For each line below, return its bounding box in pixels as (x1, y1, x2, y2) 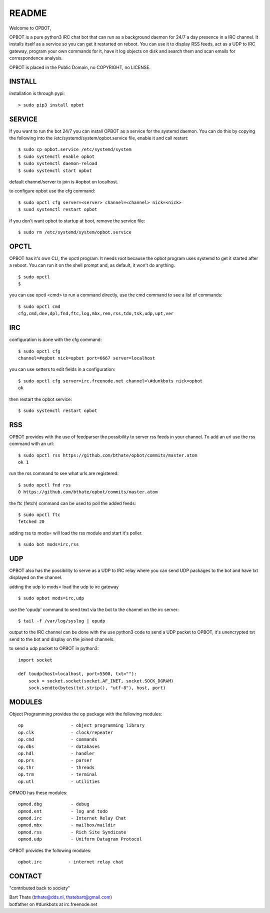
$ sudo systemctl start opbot (18, 167, 92, 173)
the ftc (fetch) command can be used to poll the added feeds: (9, 500, 136, 506)
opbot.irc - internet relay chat (18, 859, 124, 865)
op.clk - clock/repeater (18, 729, 113, 735)
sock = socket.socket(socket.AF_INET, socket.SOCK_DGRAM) (28, 678, 174, 683)
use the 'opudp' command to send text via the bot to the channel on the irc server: (9, 606, 179, 612)
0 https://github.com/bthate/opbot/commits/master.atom (18, 489, 158, 495)
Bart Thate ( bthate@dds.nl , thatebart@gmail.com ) (9, 894, 112, 900)
